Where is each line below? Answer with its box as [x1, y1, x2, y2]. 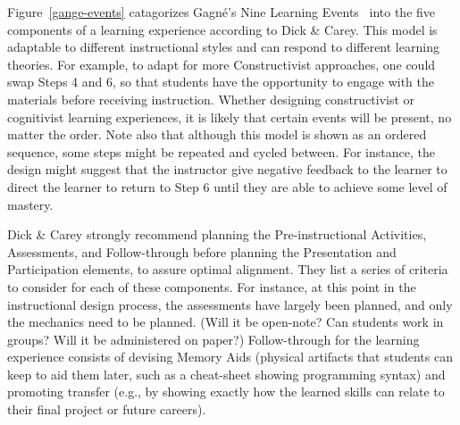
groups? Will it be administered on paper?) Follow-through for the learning [7, 329, 420, 348]
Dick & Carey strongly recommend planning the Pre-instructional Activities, [7, 225, 427, 244]
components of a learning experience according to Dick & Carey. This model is [7, 20, 438, 38]
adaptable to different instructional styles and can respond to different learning [7, 37, 439, 56]
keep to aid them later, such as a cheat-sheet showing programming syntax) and [7, 364, 446, 383]
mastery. [7, 195, 54, 213]
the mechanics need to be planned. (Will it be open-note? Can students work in [7, 312, 444, 331]
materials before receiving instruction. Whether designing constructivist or [7, 89, 415, 108]
